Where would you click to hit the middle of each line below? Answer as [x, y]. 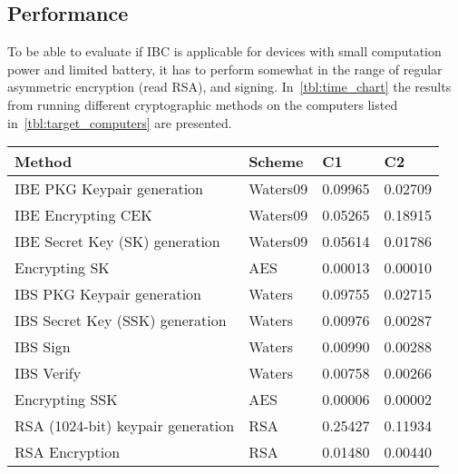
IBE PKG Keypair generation [109, 189]
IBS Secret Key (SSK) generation [121, 321]
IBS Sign [43, 347]
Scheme [276, 162]
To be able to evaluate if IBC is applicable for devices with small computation [224, 51]
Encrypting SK [62, 268]
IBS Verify [48, 373]
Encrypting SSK [66, 400]
